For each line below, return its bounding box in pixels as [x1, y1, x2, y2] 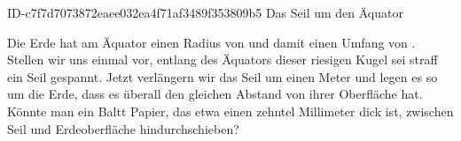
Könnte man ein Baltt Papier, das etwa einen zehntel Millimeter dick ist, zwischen [7, 101, 454, 120]
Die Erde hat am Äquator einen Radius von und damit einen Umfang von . [7, 33, 416, 51]
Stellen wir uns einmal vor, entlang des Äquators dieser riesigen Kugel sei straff [7, 50, 438, 69]
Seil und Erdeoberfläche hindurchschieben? [7, 119, 239, 137]
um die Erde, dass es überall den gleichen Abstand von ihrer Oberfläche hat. [7, 85, 423, 103]
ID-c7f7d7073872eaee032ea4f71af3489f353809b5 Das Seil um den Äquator [7, 4, 403, 21]
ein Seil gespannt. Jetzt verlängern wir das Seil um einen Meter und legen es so [7, 67, 438, 85]
